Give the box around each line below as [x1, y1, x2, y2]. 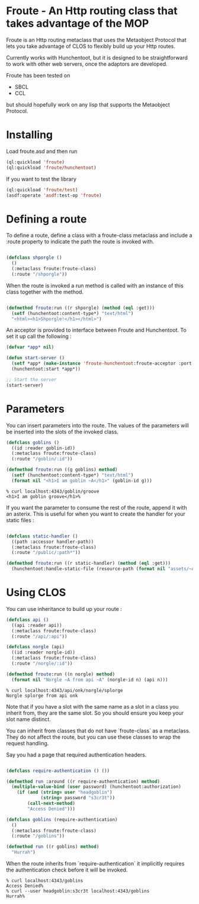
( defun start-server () [6, 355, 65, 361]
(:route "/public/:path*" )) [11, 549, 81, 556]
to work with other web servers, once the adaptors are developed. [6, 60, 168, 67]
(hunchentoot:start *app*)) [11, 366, 81, 372]
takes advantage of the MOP [6, 17, 149, 30]
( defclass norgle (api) [6, 644, 65, 650]
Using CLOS [6, 586, 66, 599]
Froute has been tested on [6, 72, 70, 79]
